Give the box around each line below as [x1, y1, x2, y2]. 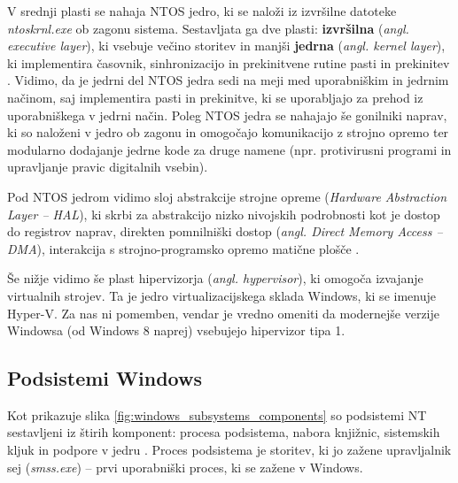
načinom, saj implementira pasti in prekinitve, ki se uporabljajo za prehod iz [7, 88, 423, 106]
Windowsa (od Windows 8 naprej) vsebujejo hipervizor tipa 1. [7, 321, 345, 340]
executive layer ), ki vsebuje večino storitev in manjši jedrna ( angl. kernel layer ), [7, 36, 446, 55]
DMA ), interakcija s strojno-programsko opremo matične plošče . [7, 239, 360, 257]
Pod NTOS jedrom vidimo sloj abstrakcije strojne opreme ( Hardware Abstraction [7, 187, 447, 205]
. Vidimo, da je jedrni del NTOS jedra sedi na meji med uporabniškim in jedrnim [7, 71, 449, 89]
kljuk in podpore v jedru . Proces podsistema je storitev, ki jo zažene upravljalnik [7, 441, 452, 459]
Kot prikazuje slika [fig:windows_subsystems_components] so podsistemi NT [7, 405, 427, 424]
